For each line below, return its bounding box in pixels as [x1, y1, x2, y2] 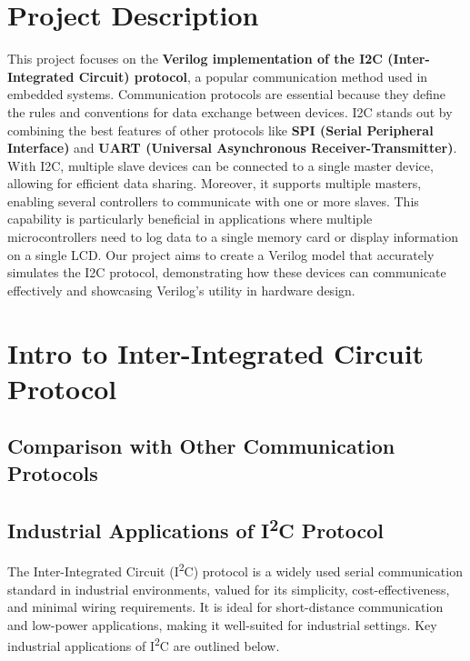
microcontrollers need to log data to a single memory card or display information [7, 227, 458, 246]
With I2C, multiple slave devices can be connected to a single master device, [7, 155, 434, 175]
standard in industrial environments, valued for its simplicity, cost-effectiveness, [7, 579, 450, 598]
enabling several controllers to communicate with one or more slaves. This [7, 191, 419, 210]
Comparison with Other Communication [7, 432, 395, 460]
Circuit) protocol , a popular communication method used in [78, 66, 428, 85]
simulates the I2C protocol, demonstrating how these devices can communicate [7, 263, 446, 282]
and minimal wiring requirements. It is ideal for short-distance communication [7, 597, 444, 616]
